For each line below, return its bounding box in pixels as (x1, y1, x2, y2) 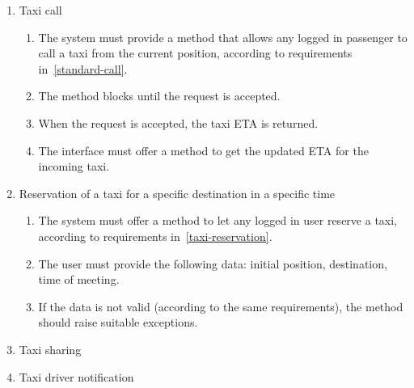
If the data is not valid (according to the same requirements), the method (38, 297, 403, 314)
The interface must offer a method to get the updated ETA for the (38, 141, 369, 158)
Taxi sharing (19, 340, 82, 357)
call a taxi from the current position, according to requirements (38, 44, 353, 61)
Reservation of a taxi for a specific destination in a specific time (19, 184, 336, 201)
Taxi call (19, 2, 62, 18)
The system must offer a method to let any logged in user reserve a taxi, (38, 212, 397, 229)
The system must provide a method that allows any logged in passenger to (38, 28, 408, 45)
